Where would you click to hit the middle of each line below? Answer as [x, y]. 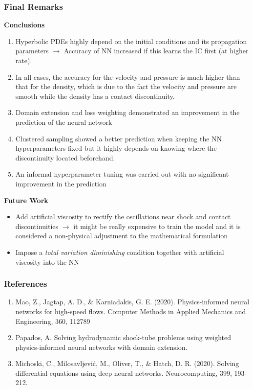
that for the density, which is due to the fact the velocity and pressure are [126, 86]
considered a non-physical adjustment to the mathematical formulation [122, 236]
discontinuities [37, 226]
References [26, 284]
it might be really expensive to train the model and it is [157, 226]
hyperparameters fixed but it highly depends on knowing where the [116, 148]
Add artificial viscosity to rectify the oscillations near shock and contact [123, 217]
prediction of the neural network [64, 122]
